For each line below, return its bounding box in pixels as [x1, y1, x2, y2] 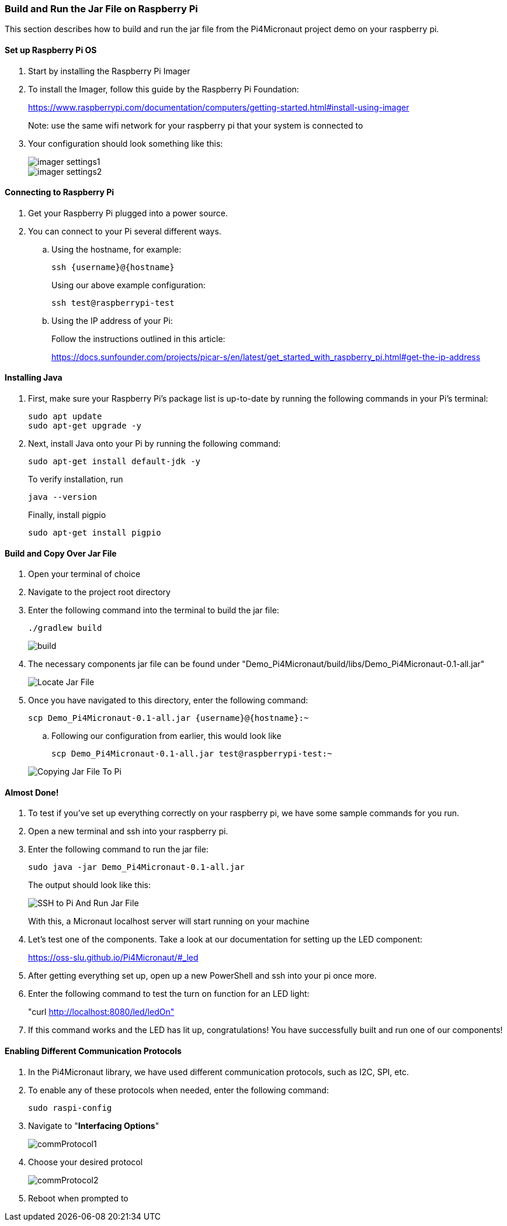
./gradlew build [28, 623, 102, 633]
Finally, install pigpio [28, 510, 106, 520]
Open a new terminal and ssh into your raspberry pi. [28, 826, 228, 837]
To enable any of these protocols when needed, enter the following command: [28, 1085, 329, 1095]
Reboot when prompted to [28, 1193, 129, 1203]
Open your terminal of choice [28, 569, 141, 579]
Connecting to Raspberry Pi [5, 187, 114, 198]
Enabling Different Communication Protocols [5, 1046, 182, 1056]
